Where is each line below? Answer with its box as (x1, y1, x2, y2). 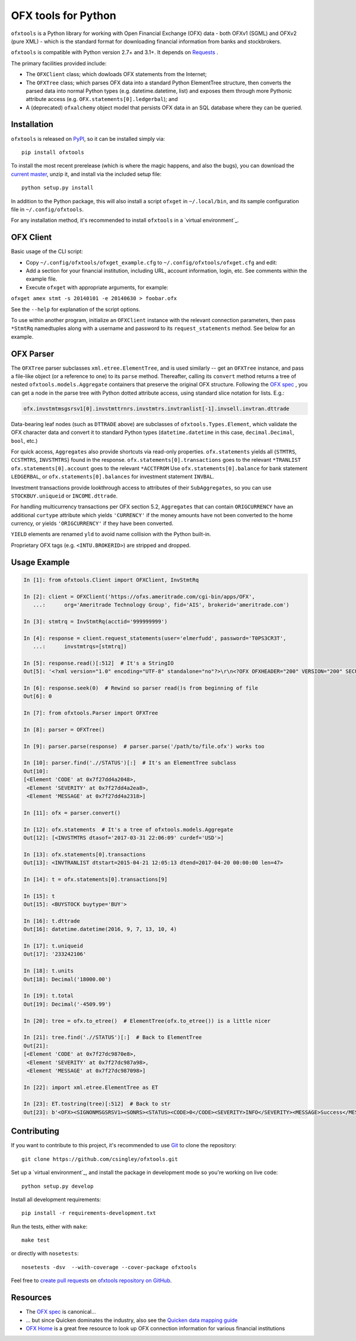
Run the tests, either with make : (11, 1223, 88, 1230)
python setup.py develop (21, 1183, 94, 1189)
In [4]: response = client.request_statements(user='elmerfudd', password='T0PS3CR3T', (23, 635, 287, 641)
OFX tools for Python (11, 9, 117, 22)
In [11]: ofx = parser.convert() (23, 809, 121, 816)
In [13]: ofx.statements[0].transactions (23, 851, 146, 858)
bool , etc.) (11, 437, 38, 444)
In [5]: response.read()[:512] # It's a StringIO (23, 660, 174, 666)
